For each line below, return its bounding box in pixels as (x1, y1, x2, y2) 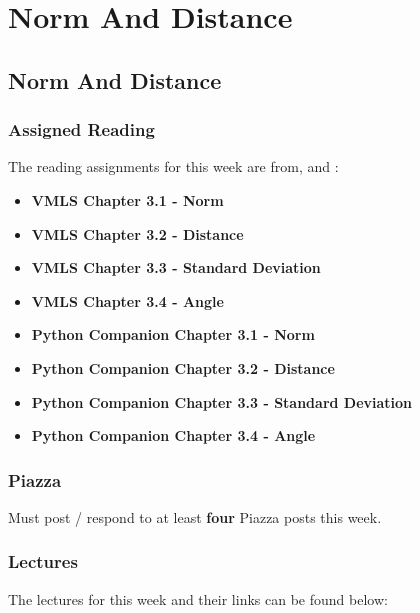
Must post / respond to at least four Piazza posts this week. (8, 506, 382, 527)
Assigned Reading (8, 117, 155, 142)
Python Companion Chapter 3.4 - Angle (31, 425, 316, 446)
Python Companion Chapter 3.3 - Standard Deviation (31, 391, 413, 412)
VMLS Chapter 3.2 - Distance (31, 223, 244, 244)
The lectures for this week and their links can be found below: (8, 588, 388, 609)
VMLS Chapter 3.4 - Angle (31, 290, 224, 311)
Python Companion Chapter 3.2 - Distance (31, 357, 335, 378)
